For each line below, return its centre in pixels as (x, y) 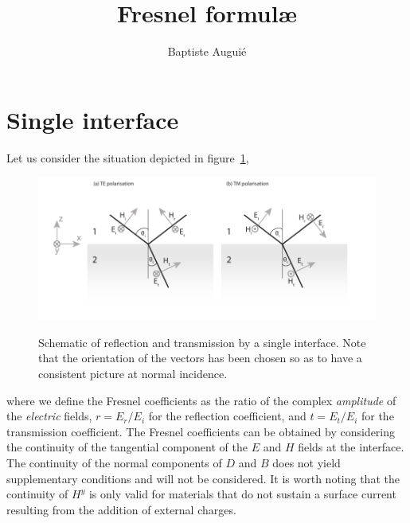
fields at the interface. (351, 447)
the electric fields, (49, 416)
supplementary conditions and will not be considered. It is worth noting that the (203, 478)
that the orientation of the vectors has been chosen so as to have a (200, 358)
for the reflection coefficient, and (227, 416)
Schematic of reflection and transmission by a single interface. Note (202, 342)
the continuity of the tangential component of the (127, 447)
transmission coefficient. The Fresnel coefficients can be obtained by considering (201, 431)
